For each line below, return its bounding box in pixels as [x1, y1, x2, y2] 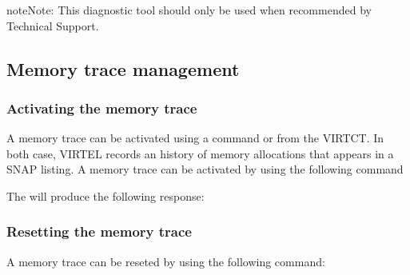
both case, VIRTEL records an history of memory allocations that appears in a [6, 145, 394, 161]
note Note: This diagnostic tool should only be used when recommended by [6, 2, 372, 18]
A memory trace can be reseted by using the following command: [6, 253, 325, 269]
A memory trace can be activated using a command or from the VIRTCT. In [6, 130, 384, 146]
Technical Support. [6, 17, 99, 34]
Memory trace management [6, 56, 240, 81]
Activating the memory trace [6, 98, 197, 118]
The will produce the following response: [6, 187, 205, 204]
